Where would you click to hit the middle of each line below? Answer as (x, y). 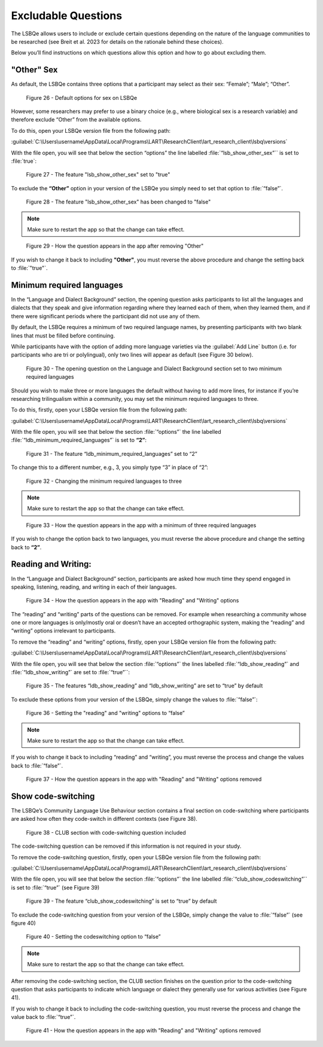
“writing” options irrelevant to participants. (63, 631)
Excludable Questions (67, 16)
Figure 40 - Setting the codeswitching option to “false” (93, 937)
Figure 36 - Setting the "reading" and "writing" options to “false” (105, 713)
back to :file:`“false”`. (37, 765)
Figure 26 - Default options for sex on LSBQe (82, 98)
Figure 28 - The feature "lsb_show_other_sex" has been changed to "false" (118, 202)
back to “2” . (26, 547)
